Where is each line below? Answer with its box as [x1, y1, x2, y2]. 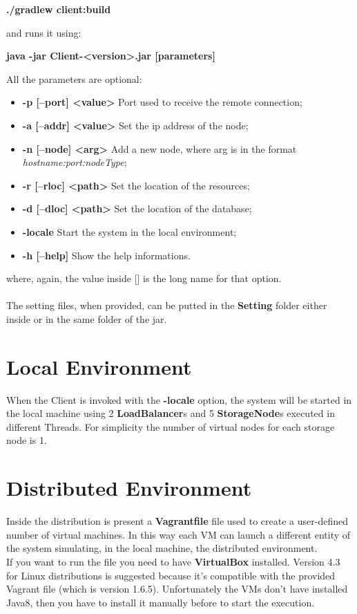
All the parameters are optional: [6, 71, 142, 86]
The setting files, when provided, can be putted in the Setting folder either [6, 298, 327, 313]
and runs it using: [6, 25, 81, 39]
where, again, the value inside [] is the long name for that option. [6, 271, 282, 286]
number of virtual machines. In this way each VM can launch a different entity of [6, 527, 351, 541]
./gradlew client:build [6, 2, 111, 16]
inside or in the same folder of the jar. [6, 311, 167, 326]
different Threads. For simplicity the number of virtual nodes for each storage [6, 419, 335, 434]
